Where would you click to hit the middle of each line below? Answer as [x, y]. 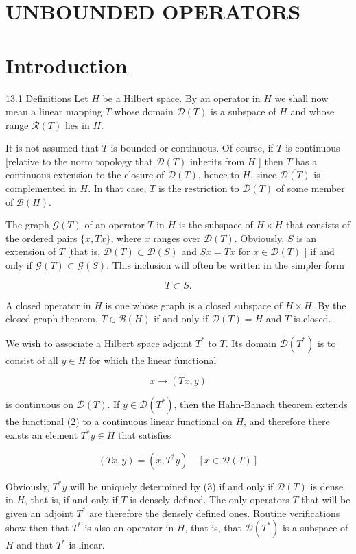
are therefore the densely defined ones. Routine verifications [215, 513]
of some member [310, 188]
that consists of [318, 225]
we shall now [301, 98]
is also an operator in [129, 528]
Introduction [67, 65]
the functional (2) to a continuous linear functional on [119, 421]
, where [126, 238]
